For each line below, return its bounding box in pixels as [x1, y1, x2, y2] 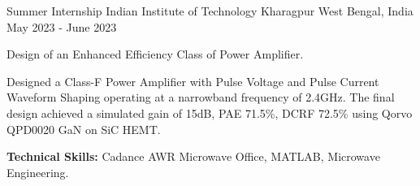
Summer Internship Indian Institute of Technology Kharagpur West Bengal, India [6, 2, 414, 19]
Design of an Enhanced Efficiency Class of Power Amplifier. [6, 45, 304, 63]
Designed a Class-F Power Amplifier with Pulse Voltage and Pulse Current [6, 72, 379, 89]
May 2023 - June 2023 [6, 18, 117, 35]
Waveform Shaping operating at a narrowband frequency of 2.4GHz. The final [6, 89, 395, 106]
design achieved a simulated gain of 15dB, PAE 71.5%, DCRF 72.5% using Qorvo [6, 104, 413, 121]
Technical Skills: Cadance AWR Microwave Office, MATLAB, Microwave [6, 148, 380, 165]
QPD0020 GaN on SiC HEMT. [6, 120, 161, 137]
